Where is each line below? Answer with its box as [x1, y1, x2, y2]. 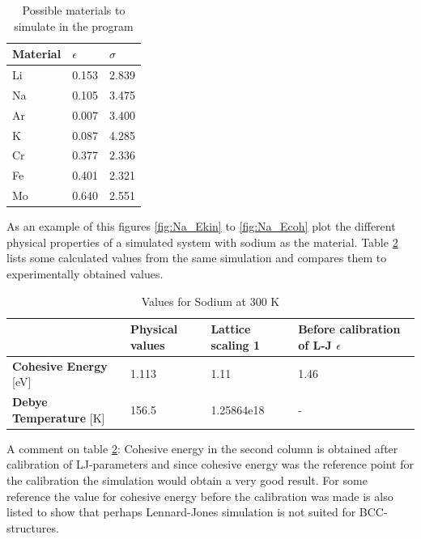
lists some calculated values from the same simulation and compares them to [6, 249, 387, 266]
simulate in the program [14, 17, 134, 34]
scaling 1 [210, 336, 261, 353]
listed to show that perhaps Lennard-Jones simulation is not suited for [6, 503, 356, 520]
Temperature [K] [12, 409, 105, 426]
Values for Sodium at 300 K [141, 292, 280, 309]
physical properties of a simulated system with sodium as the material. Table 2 [6, 233, 398, 250]
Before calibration [298, 320, 401, 337]
